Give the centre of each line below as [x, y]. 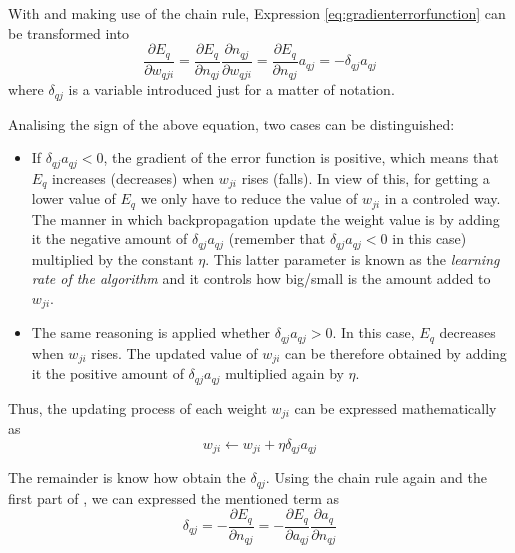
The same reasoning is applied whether [151, 332]
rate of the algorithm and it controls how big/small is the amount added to [261, 278]
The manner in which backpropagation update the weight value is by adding [265, 218]
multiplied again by [284, 373]
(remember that [277, 238]
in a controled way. [442, 198]
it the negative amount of [109, 238]
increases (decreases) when [133, 177]
